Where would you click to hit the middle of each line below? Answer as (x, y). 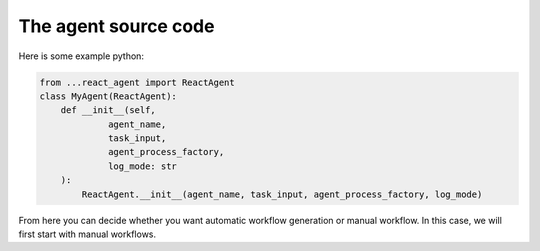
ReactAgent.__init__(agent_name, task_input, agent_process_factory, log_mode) (282, 194)
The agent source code (116, 26)
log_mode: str (142, 166)
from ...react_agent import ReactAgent (137, 82)
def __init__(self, (108, 110)
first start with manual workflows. (87, 234)
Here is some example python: (81, 56)
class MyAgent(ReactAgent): (108, 96)
